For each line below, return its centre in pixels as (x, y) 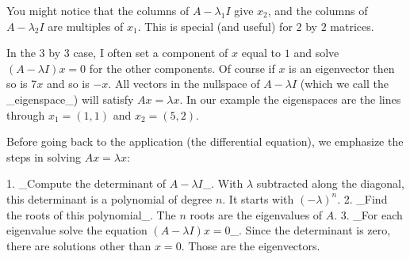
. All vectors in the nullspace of (184, 84)
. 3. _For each (368, 214)
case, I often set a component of (151, 53)
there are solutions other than (79, 245)
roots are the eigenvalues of (256, 214)
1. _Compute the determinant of (86, 183)
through (26, 114)
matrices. (352, 26)
